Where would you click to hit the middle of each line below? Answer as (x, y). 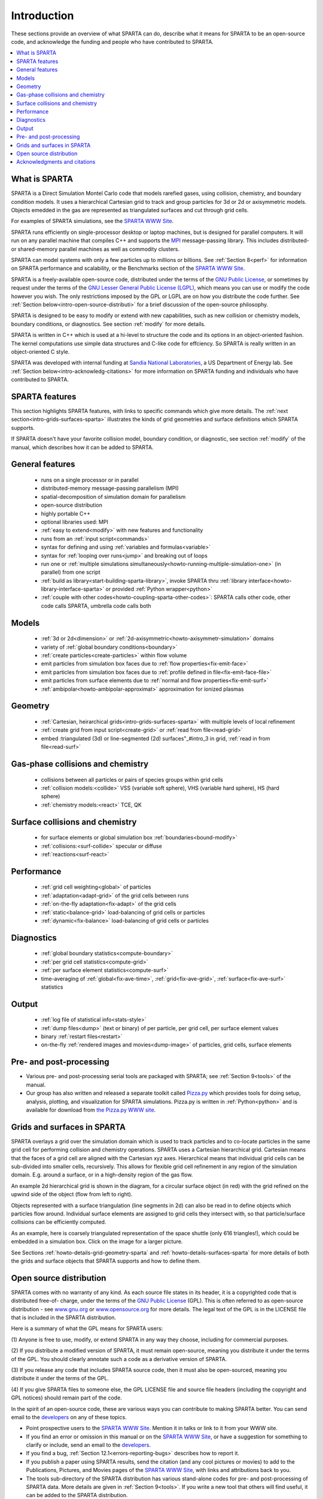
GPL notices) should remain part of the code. (66, 1398)
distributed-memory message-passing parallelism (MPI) (110, 488)
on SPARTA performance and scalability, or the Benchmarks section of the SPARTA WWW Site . (128, 268)
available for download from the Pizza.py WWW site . (91, 1110)
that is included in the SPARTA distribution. (64, 1317)
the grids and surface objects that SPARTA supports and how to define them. (106, 1261)
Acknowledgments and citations (56, 162)
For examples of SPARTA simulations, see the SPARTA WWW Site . (92, 221)
